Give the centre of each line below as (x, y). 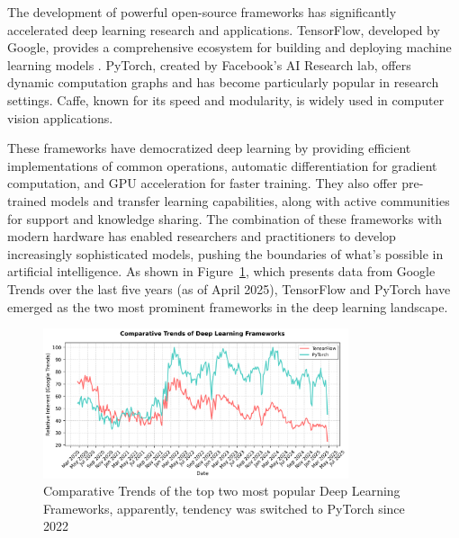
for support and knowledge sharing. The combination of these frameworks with (225, 218)
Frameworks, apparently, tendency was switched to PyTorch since (224, 508)
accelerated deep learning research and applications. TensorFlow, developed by (224, 29)
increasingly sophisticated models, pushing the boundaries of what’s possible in (225, 253)
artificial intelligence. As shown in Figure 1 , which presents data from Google (221, 271)
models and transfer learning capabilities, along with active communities (250, 200)
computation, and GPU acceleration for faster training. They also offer (202, 183)
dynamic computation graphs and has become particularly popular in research (223, 82)
